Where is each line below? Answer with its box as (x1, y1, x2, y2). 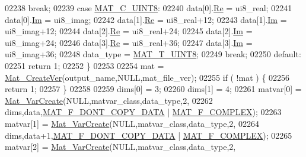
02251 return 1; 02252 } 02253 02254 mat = (5, 59, 164, 71)
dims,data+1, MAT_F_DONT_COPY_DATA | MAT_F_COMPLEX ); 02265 (5, 129, 292, 141)
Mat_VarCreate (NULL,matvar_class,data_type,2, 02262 (5, 94, 213, 106)
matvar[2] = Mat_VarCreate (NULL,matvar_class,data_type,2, (5, 140, 236, 153)
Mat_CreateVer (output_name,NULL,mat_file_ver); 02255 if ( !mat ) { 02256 (5, 71, 290, 83)
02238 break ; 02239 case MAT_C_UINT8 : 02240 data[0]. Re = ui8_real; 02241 (5, 2, 292, 14)
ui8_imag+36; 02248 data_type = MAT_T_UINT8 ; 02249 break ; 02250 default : (5, 48, 301, 60)
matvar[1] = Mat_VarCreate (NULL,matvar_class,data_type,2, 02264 (5, 117, 259, 129)
